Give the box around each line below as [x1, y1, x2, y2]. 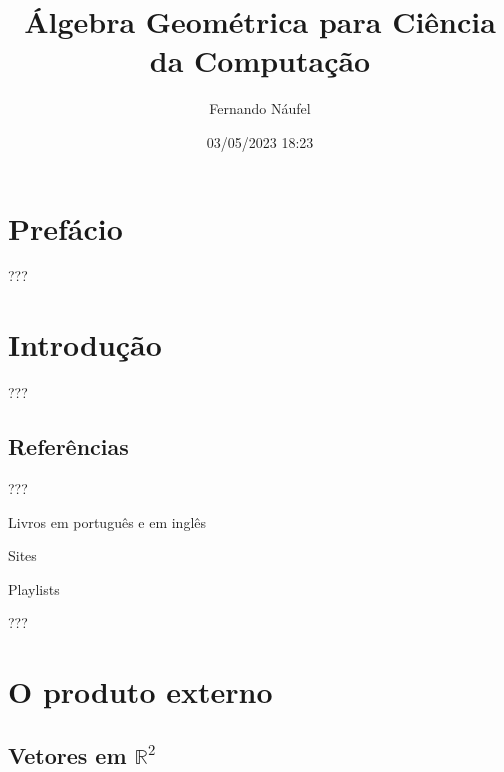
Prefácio [8, 207, 123, 248]
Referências [8, 431, 129, 462]
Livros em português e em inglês [8, 511, 207, 532]
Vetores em [8, 739, 127, 770]
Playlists [8, 578, 60, 599]
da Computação [149, 40, 371, 81]
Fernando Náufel [209, 98, 311, 119]
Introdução [8, 324, 162, 365]
